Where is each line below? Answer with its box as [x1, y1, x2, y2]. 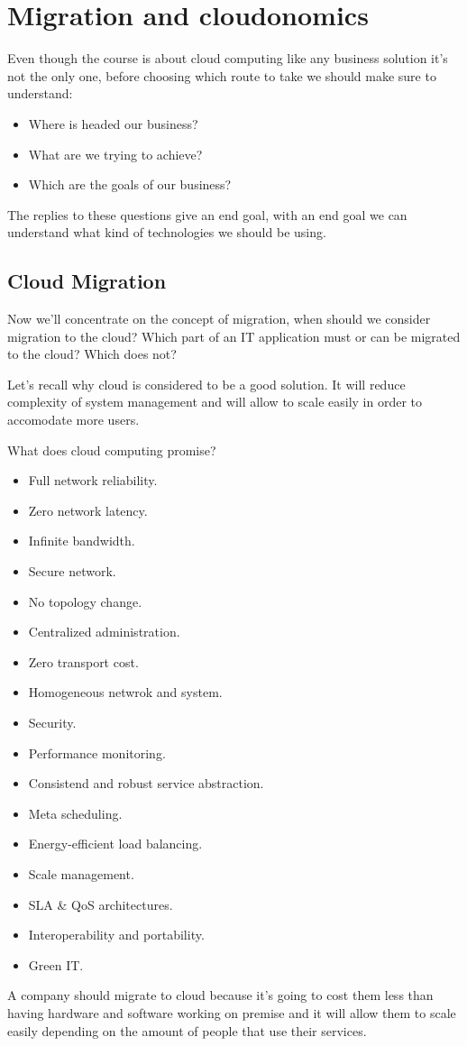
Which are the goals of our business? [28, 175, 232, 194]
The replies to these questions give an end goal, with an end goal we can [7, 205, 407, 224]
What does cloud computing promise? [7, 440, 216, 459]
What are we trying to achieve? [28, 144, 203, 163]
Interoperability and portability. [28, 925, 205, 944]
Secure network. [28, 562, 116, 581]
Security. [28, 712, 77, 731]
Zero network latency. [28, 500, 148, 519]
